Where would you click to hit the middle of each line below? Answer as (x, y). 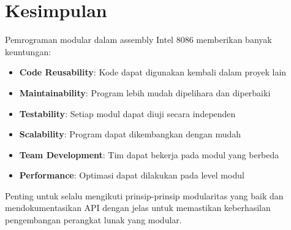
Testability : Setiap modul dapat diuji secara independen (127, 113)
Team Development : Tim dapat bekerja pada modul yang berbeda (149, 154)
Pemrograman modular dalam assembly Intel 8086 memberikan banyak (138, 40)
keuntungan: (28, 51)
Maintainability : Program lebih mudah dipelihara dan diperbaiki (145, 92)
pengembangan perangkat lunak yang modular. (93, 220)
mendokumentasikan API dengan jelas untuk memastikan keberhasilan (138, 208)
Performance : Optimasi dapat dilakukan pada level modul (132, 175)
